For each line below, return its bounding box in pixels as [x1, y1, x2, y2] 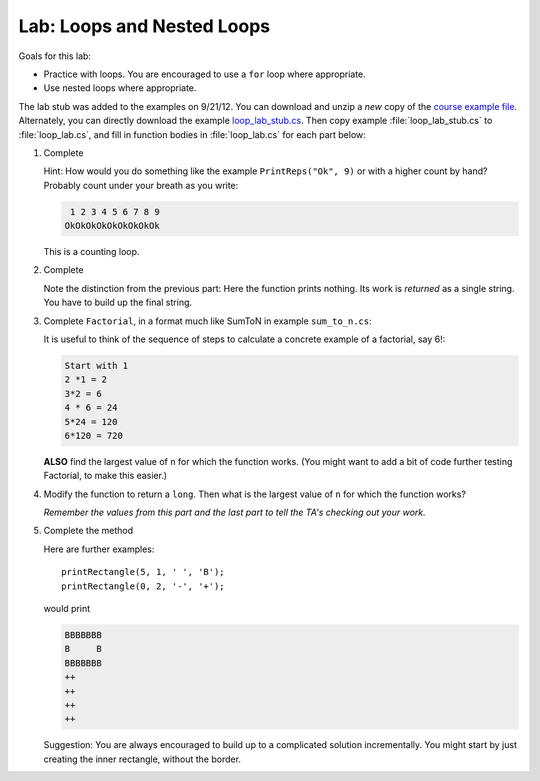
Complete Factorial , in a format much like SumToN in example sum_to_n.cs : [43, 315, 372, 327]
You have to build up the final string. [43, 296, 193, 309]
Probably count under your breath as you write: [43, 179, 239, 191]
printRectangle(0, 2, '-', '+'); [61, 580, 225, 592]
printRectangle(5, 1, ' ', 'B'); [61, 566, 225, 578]
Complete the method [43, 525, 134, 537]
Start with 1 [64, 360, 129, 371]
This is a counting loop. [43, 246, 140, 258]
